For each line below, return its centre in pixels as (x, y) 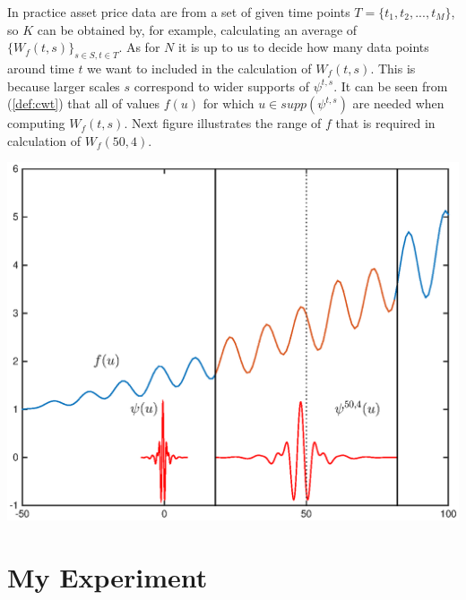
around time (41, 68)
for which (229, 103)
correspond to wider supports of (222, 86)
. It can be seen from (391, 86)
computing (36, 123)
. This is (393, 68)
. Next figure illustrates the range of (223, 123)
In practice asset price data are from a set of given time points (179, 12)
